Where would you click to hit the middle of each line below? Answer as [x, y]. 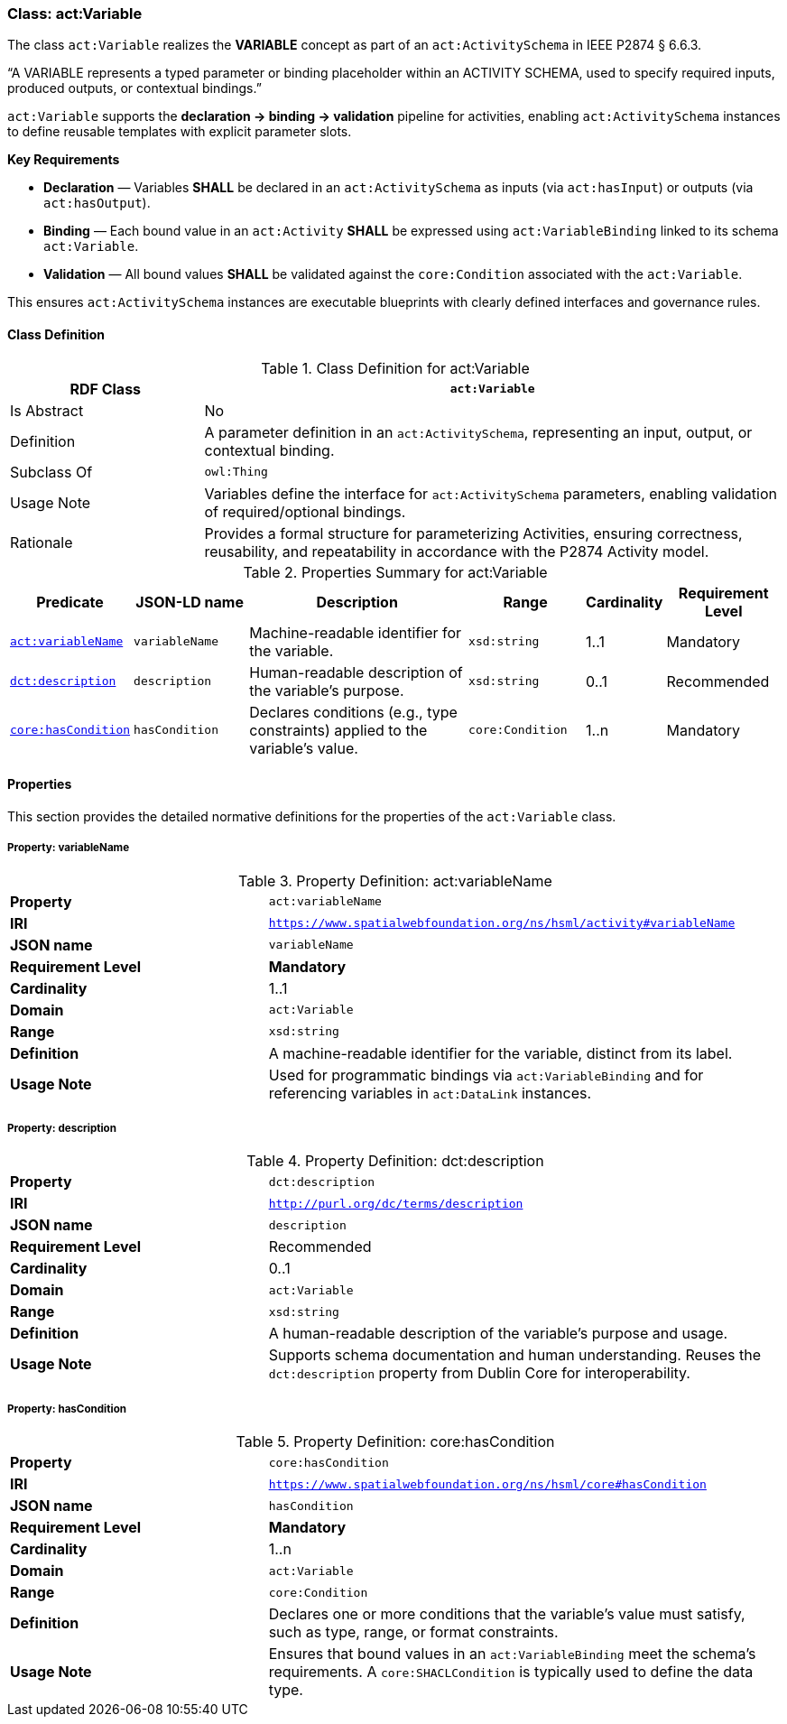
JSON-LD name [190, 602]
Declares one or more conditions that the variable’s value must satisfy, [507, 1614]
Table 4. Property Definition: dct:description [395, 1161]
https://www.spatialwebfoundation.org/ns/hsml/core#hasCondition [487, 1484]
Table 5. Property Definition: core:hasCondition [395, 1442]
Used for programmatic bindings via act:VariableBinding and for [486, 1075]
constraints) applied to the [338, 730]
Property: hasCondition [67, 1409]
